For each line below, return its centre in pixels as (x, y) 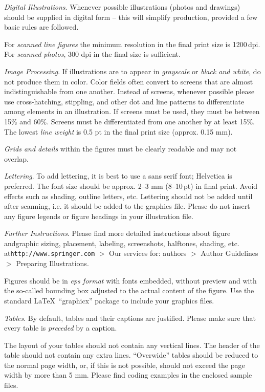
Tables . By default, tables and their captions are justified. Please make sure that (130, 318)
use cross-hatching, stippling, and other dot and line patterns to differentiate (124, 101)
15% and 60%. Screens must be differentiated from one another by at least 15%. (129, 121)
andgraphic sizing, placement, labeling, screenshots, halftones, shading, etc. (122, 243)
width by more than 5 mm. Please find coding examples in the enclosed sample (128, 375)
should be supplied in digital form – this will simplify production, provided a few (131, 17)
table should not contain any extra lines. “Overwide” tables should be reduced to (131, 355)
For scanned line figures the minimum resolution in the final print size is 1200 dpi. (132, 44)
